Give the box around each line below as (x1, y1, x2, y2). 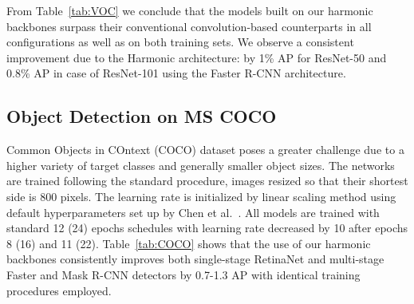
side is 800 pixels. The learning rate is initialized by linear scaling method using (6, 188, 396, 204)
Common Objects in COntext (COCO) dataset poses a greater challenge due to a (6, 141, 404, 158)
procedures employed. (6, 282, 112, 298)
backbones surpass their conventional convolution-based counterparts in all (6, 18, 372, 34)
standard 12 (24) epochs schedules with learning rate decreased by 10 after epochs (6, 219, 408, 236)
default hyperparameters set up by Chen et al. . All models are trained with (6, 203, 380, 220)
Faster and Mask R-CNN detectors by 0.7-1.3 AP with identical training (6, 266, 361, 282)
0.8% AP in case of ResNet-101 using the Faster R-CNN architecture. (6, 65, 346, 81)
